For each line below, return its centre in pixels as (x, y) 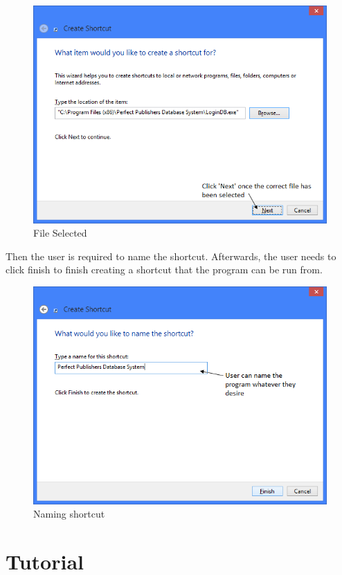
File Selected (60, 233)
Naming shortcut (69, 514)
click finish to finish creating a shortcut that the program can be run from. (164, 270)
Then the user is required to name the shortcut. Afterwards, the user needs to (171, 256)
